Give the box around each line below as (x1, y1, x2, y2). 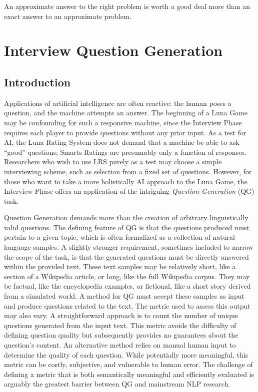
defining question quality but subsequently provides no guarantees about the (4, 330, 238, 340)
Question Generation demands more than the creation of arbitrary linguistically (4, 212, 248, 223)
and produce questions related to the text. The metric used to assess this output (4, 300, 250, 311)
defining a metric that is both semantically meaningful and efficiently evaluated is (4, 369, 254, 379)
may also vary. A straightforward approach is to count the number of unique (4, 310, 238, 321)
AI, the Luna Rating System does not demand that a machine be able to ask (4, 137, 239, 147)
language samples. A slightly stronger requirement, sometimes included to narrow (4, 242, 253, 252)
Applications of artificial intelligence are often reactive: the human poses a (4, 97, 231, 108)
